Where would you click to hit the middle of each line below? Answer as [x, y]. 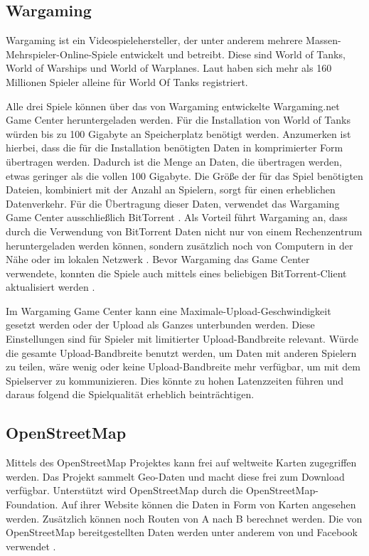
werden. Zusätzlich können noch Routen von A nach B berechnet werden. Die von [184, 518]
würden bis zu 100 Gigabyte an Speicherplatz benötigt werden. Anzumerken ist [178, 133]
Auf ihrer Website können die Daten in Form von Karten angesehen [209, 504]
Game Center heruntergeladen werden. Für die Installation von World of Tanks [178, 120]
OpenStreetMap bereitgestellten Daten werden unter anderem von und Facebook [182, 532]
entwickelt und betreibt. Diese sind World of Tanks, [233, 54]
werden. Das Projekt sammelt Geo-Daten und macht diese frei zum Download [175, 476]
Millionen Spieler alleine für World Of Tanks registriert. [127, 81]
